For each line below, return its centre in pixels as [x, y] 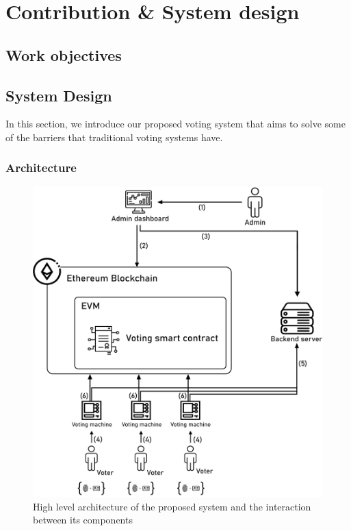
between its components [83, 520]
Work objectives [64, 54]
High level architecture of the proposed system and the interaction [172, 506]
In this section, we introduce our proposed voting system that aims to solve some [175, 124]
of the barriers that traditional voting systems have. [114, 137]
